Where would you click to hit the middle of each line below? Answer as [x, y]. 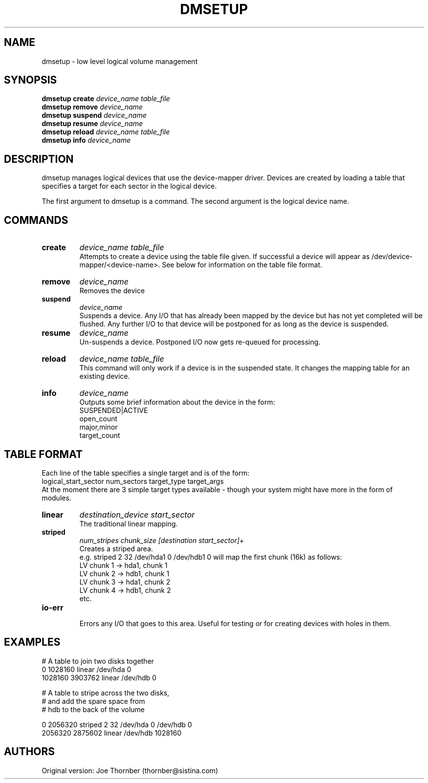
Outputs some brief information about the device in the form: [177, 402]
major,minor [98, 427]
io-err [53, 607]
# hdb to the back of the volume [93, 709]
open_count [98, 419]
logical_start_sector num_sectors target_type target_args [133, 481]
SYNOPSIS [31, 80]
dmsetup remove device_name [92, 107]
